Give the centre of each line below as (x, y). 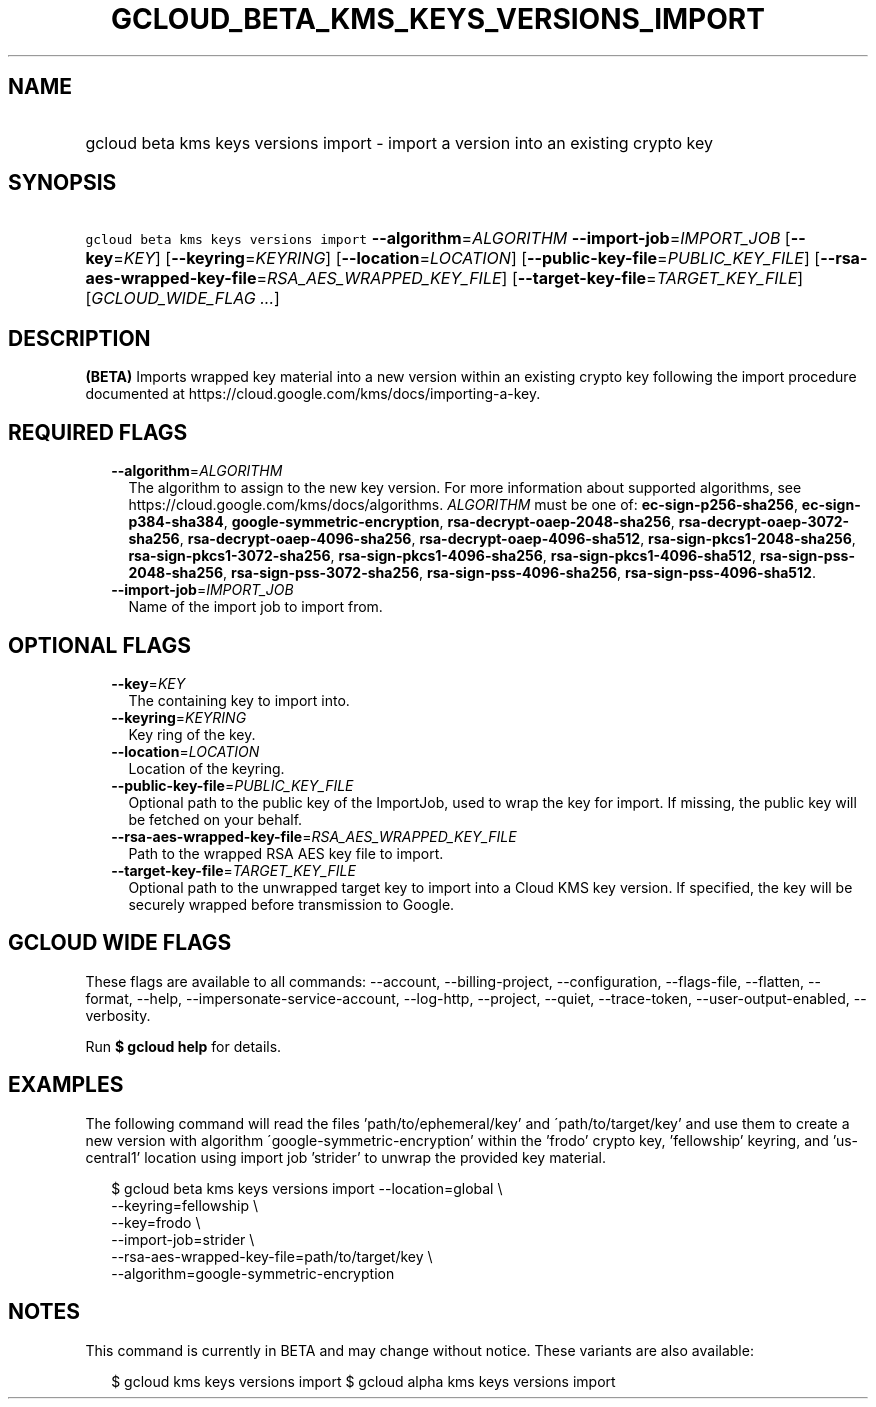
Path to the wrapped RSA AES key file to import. (286, 853)
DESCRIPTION (79, 338)
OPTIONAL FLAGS (99, 645)
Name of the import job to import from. (255, 607)
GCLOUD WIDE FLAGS (120, 943)
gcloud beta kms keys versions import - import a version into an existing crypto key (399, 142)
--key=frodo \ (156, 1222)
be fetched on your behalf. (215, 819)
